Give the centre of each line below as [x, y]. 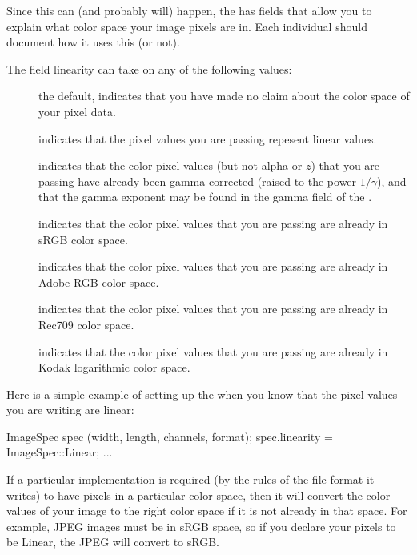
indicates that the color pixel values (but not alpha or [170, 165]
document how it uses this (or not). [93, 42]
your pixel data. [77, 111]
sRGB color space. [83, 239]
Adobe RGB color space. [99, 282]
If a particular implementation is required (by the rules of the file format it [190, 479]
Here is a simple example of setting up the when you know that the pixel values [202, 394]
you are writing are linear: [70, 410]
